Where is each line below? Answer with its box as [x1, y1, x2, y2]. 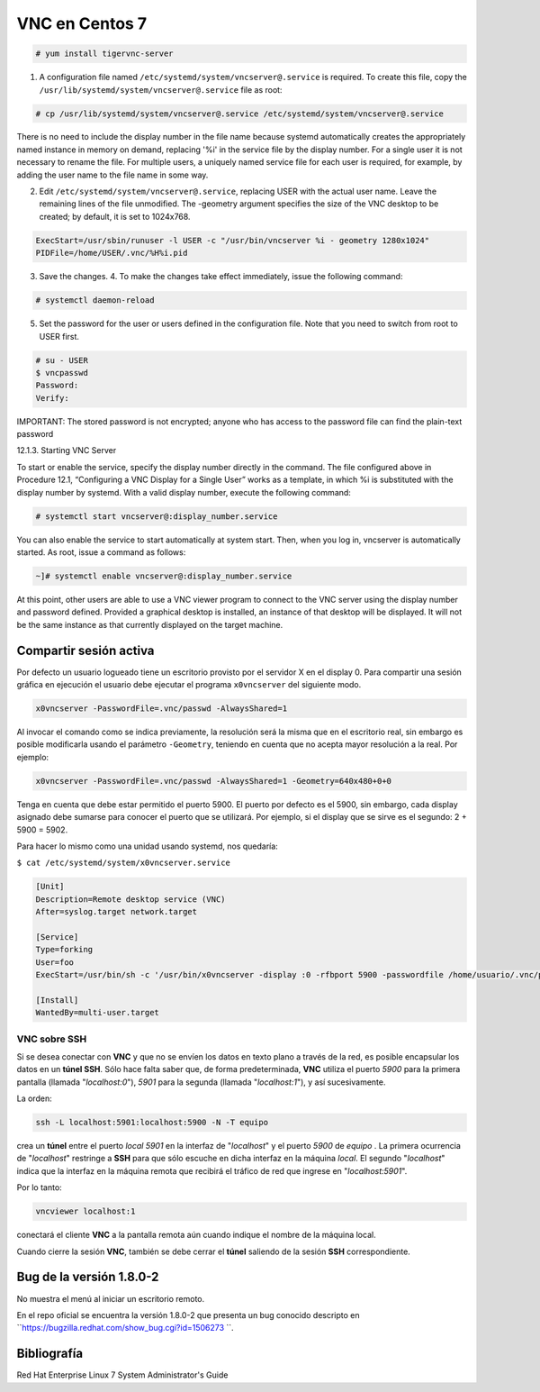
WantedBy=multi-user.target [35, 1007, 159, 1018]
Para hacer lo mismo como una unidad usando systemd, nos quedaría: [16, 841, 278, 851]
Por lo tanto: [16, 1182, 62, 1193]
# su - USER [35, 355, 89, 365]
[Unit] [35, 881, 65, 892]
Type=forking [35, 944, 94, 955]
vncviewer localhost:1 [35, 1206, 136, 1216]
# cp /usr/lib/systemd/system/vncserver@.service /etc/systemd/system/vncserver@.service [35, 108, 445, 119]
